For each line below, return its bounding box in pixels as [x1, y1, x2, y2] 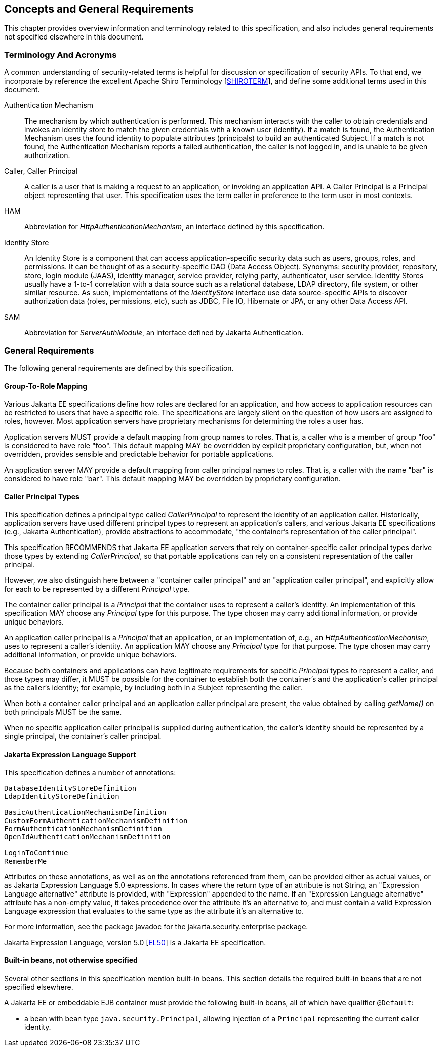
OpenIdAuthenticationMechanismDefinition [4, 832, 171, 841]
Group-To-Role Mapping [4, 381, 88, 391]
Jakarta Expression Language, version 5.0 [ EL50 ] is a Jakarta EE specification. [4, 938, 266, 947]
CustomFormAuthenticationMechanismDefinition [4, 816, 188, 825]
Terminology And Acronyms [4, 49, 117, 60]
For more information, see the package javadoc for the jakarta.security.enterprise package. [4, 922, 308, 931]
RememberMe [4, 857, 47, 865]
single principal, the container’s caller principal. [4, 732, 162, 741]
